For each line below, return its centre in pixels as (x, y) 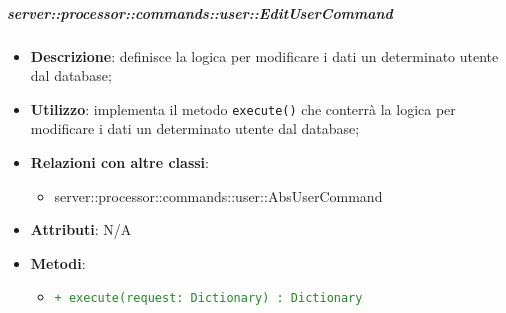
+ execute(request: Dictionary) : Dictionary (208, 298)
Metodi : (58, 262)
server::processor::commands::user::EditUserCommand (200, 12)
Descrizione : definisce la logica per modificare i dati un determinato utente (264, 55)
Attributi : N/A (81, 229)
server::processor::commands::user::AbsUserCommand (218, 195)
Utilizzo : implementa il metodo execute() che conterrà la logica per (243, 108)
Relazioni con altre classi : (119, 162)
